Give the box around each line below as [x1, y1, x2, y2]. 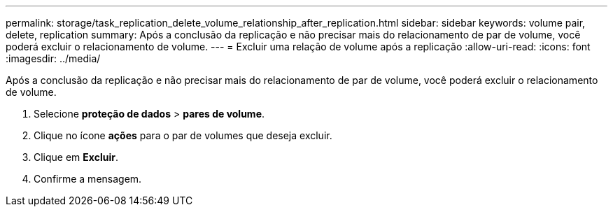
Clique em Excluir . [34, 151, 118, 163]
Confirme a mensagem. [34, 173, 142, 185]
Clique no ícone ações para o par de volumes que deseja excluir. [34, 129, 332, 141]
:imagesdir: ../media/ [6, 52, 101, 64]
